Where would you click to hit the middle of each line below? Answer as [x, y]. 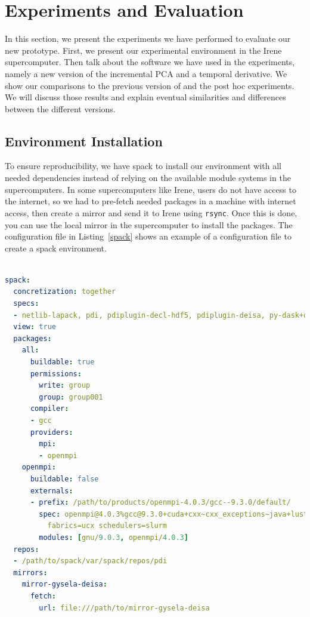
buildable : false [64, 479]
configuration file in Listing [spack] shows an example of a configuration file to [148, 236]
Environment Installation [84, 141]
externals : [52, 491]
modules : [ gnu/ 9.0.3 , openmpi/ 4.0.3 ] [114, 537]
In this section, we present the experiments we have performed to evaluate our [148, 39]
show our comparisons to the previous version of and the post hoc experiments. [150, 85]
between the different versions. [60, 108]
